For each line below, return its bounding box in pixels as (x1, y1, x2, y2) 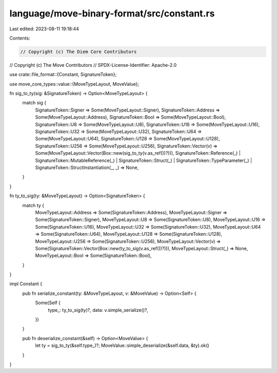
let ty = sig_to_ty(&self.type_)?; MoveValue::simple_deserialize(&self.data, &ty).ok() (35, 342, 210, 349)
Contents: (9, 35, 30, 41)
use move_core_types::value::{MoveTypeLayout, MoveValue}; (9, 81, 140, 87)
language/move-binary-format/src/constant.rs (9, 8, 215, 19)
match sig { (22, 100, 47, 106)
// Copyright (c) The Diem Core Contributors (20, 49, 137, 54)
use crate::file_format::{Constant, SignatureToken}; (9, 71, 117, 78)
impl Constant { (9, 281, 43, 287)
